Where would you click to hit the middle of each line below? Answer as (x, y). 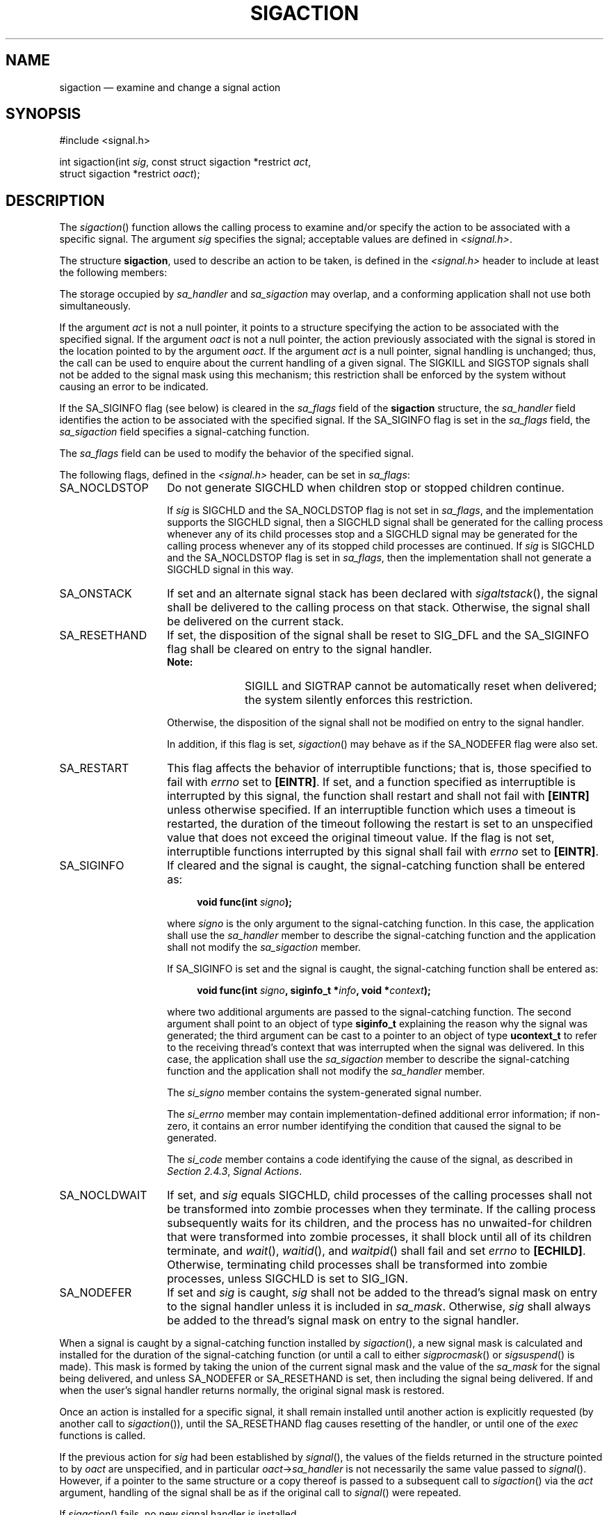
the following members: (113, 273)
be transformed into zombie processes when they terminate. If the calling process (381, 1209)
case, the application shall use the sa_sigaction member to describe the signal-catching (368, 1059)
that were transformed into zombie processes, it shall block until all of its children (379, 1237)
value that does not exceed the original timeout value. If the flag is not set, (361, 838)
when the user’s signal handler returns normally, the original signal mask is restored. (252, 1390)
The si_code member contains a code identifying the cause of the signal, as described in (370, 1160)
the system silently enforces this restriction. (359, 700)
